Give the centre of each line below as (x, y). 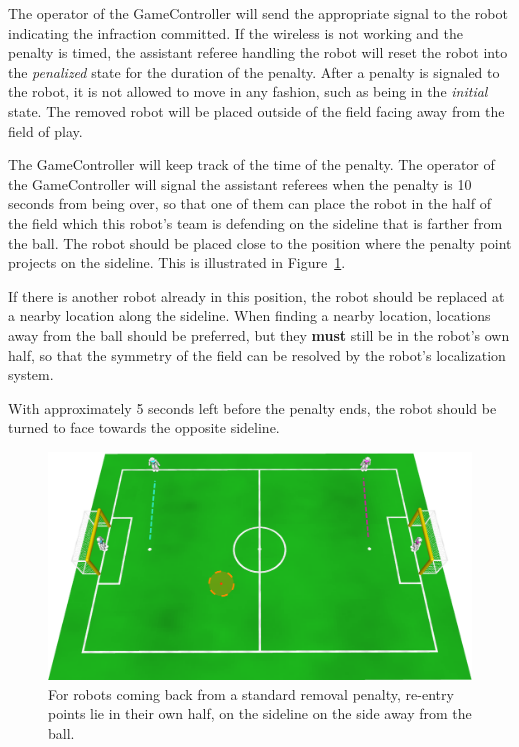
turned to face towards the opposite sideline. (144, 427)
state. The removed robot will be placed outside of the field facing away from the (256, 110)
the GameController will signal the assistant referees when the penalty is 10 (240, 183)
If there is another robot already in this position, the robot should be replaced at (256, 295)
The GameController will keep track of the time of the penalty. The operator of (251, 164)
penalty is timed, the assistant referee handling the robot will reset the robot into (258, 52)
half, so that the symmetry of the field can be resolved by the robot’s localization (257, 354)
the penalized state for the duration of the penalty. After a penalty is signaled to (254, 71)
